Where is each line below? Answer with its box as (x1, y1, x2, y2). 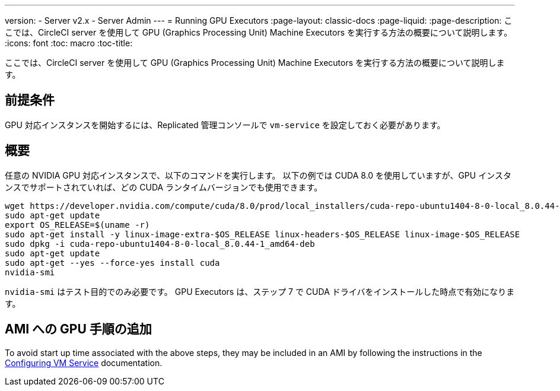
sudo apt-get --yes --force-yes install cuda (5, 258, 220, 268)
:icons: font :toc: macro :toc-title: (5, 38, 133, 48)
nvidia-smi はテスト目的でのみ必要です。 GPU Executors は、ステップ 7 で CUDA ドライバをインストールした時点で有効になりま (5, 286, 515, 297)
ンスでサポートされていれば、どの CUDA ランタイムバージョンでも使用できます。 (5, 182, 323, 192)
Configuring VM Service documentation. (5, 357, 163, 368)
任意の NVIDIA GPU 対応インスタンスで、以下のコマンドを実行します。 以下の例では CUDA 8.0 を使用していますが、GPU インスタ (5, 170, 511, 180)
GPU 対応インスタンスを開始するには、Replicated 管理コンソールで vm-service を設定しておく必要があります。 (5, 119, 446, 130)
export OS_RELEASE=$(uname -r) (5, 220, 150, 230)
